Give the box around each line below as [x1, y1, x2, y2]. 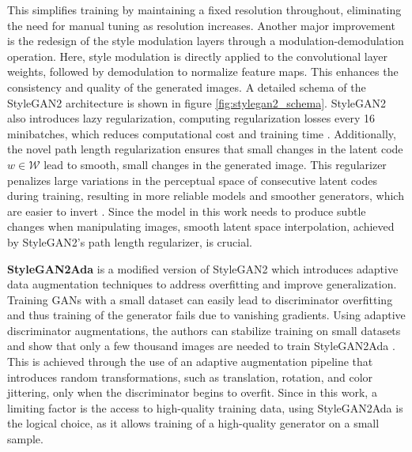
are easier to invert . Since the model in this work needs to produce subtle [7, 202, 366, 219]
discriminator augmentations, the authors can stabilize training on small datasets [7, 322, 401, 338]
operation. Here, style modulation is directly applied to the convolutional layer [7, 47, 388, 64]
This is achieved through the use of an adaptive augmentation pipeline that [7, 353, 373, 370]
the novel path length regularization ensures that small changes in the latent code [7, 141, 403, 157]
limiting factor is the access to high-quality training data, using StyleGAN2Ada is [7, 399, 403, 416]
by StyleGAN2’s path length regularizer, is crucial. [7, 233, 252, 250]
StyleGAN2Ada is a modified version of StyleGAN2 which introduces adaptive [7, 260, 399, 277]
